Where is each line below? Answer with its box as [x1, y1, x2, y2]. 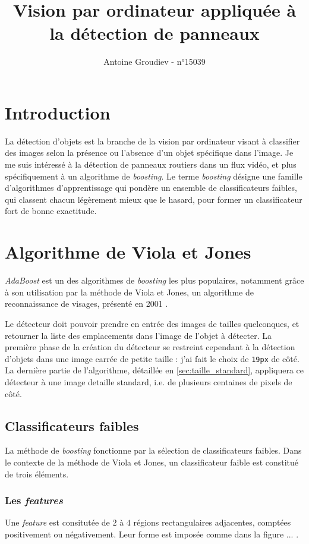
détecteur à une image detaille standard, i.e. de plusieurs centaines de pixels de [5, 375, 292, 388]
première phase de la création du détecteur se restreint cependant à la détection [5, 341, 295, 353]
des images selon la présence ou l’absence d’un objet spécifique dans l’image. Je [5, 146, 294, 159]
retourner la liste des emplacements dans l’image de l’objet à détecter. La [5, 329, 272, 341]
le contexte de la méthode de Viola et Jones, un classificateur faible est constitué [5, 455, 299, 468]
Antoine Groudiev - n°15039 [103, 55, 206, 68]
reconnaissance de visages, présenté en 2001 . [5, 297, 168, 310]
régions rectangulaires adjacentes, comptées [133, 516, 291, 529]
